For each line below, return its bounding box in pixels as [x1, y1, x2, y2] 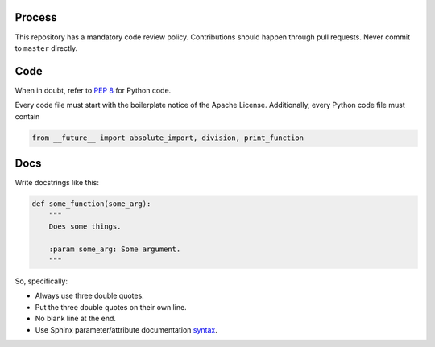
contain [14, 111, 40, 121]
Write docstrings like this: [14, 178, 100, 188]
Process [14, 10, 57, 24]
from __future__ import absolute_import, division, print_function [31, 133, 304, 143]
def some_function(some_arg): [31, 200, 151, 209]
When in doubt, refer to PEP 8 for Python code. [14, 85, 172, 95]
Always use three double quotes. [35, 291, 144, 301]
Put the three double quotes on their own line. [35, 302, 187, 312]
